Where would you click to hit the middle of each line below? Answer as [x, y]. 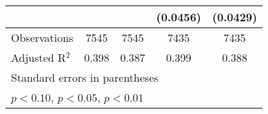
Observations [42, 37]
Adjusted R [38, 57]
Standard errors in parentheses [85, 77]
